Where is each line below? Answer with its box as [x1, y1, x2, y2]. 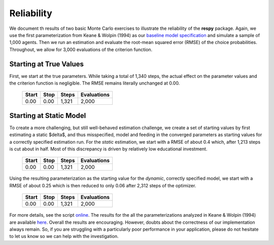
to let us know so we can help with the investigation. [9, 233, 119, 239]
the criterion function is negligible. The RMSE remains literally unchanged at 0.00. [9, 80, 180, 86]
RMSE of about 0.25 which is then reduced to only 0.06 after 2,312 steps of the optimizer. [9, 182, 196, 188]
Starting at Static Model [9, 111, 86, 120]
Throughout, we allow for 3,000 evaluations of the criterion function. [9, 46, 153, 53]
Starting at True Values [9, 60, 84, 68]
